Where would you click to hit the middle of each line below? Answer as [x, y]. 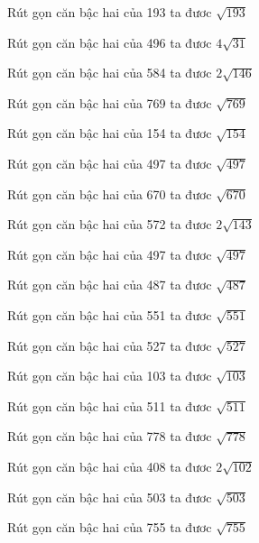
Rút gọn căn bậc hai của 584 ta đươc [110, 73]
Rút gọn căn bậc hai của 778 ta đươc [110, 436]
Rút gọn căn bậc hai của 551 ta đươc [110, 314]
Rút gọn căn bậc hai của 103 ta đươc [110, 376]
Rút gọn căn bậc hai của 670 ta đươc [110, 193]
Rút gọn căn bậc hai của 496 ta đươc [110, 42]
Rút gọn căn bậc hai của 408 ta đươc [110, 466]
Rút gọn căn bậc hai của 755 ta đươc [110, 527]
